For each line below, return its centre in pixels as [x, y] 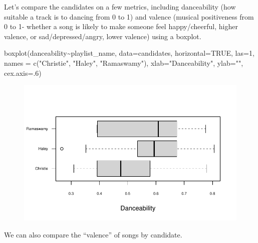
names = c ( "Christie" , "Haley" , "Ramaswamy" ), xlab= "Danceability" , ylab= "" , [124, 63]
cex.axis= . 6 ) [23, 73]
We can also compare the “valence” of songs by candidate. [93, 234]
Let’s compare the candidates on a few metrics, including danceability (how [120, 7]
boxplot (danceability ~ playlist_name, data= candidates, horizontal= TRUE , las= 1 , [129, 53]
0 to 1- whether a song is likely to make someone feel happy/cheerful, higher [121, 26]
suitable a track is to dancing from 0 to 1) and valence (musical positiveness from [129, 16]
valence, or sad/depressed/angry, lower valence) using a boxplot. [103, 36]
